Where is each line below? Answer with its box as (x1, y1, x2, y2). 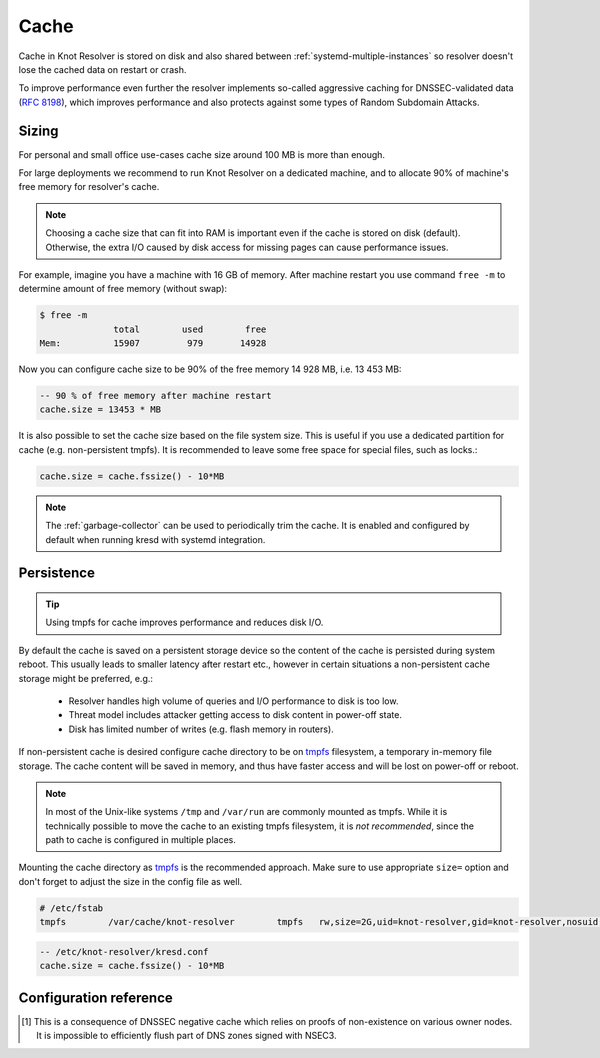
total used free (113, 323, 267, 335)
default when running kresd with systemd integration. (45, 533, 266, 545)
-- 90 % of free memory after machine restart (39, 390, 272, 402)
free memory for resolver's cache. (18, 181, 160, 193)
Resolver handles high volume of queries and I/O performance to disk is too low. (68, 695, 399, 707)
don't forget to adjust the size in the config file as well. (18, 875, 243, 887)
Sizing (18, 122, 59, 139)
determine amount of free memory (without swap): (18, 283, 228, 295)
